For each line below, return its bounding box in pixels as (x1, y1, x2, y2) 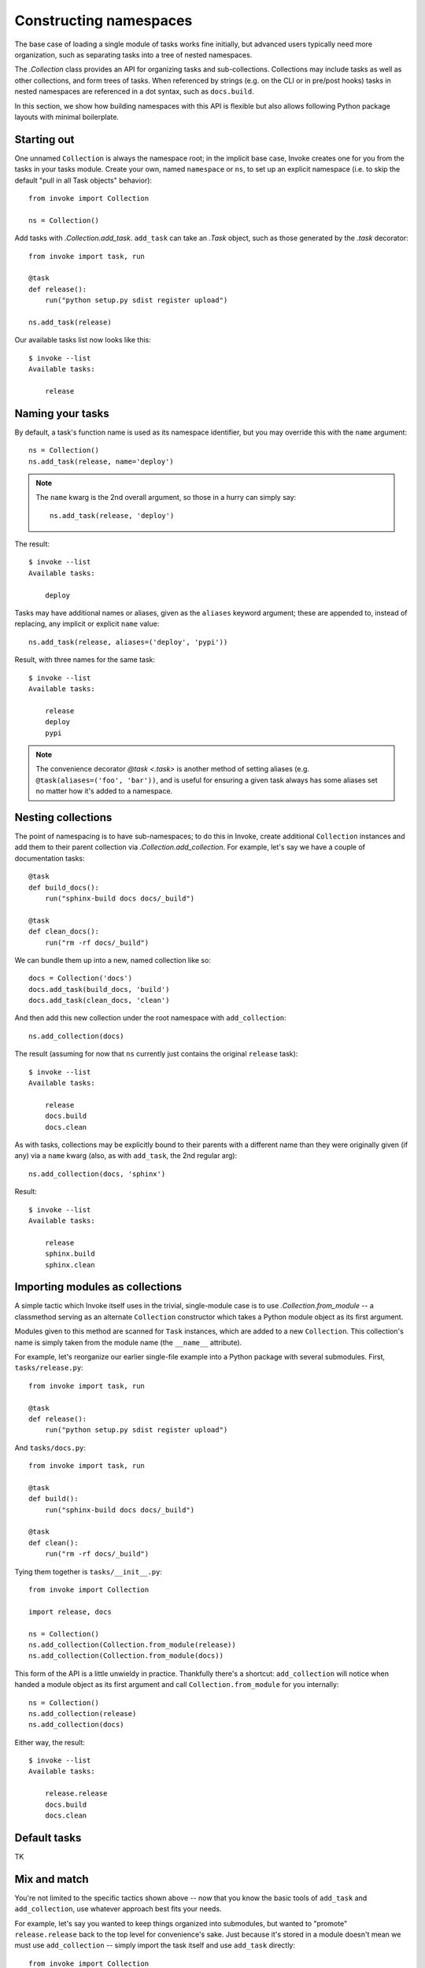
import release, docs (28, 1607, 112, 1616)
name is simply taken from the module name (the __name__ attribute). (14, 1337, 242, 1347)
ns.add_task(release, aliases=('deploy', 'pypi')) (28, 638, 228, 646)
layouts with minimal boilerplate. (14, 112, 120, 121)
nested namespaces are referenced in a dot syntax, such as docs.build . (14, 87, 255, 96)
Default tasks (14, 1831, 82, 1844)
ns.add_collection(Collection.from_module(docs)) (28, 1652, 224, 1660)
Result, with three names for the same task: (14, 655, 156, 664)
